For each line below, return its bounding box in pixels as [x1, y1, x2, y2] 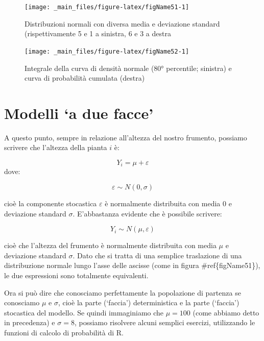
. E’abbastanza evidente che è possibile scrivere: [73, 208, 222, 218]
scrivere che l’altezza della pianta [4, 142, 107, 153]
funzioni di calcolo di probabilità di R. [4, 327, 124, 337]
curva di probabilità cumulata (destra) [25, 72, 145, 83]
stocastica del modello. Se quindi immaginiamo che [4, 307, 164, 318]
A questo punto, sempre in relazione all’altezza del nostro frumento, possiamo [4, 132, 247, 142]
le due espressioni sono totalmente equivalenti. [4, 270, 149, 281]
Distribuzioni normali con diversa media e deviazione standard [25, 18, 220, 29]
